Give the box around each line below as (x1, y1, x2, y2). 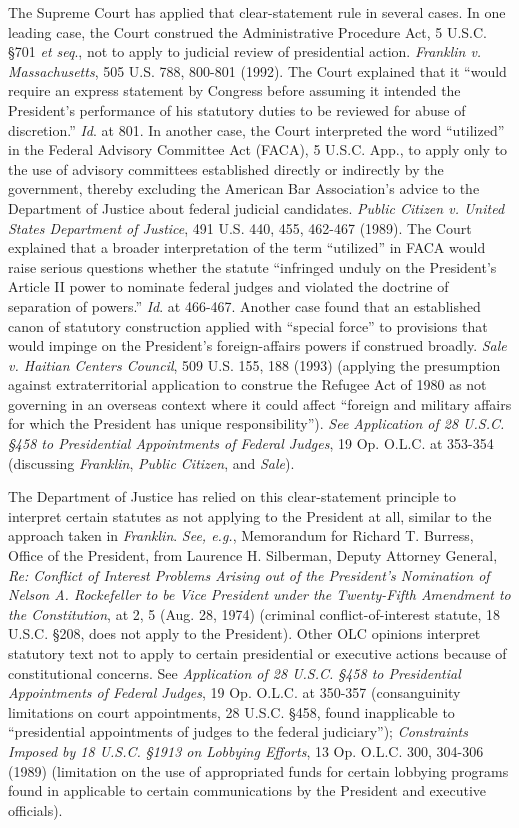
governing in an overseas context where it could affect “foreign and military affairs (8, 393, 512, 414)
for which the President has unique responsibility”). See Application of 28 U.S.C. (8, 413, 505, 434)
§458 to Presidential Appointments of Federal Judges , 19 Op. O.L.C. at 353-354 (8, 433, 494, 454)
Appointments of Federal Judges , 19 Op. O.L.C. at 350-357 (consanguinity (8, 682, 461, 703)
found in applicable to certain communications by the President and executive (8, 780, 487, 801)
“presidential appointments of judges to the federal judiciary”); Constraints (8, 721, 468, 742)
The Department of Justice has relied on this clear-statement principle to (8, 486, 457, 507)
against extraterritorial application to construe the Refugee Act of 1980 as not (8, 374, 487, 395)
